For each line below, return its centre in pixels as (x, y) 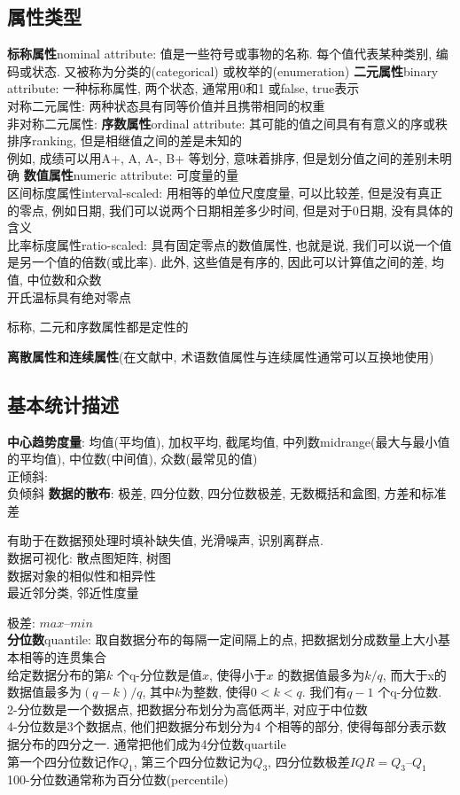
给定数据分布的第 (57, 674)
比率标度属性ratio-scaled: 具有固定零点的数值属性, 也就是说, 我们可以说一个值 (230, 244)
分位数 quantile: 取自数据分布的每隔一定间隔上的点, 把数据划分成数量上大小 (223, 639)
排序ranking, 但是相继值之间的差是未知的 (125, 140)
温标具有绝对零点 (81, 296)
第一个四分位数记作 (63, 761)
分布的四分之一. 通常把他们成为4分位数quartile (152, 744)
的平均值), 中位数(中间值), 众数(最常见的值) (133, 459)
